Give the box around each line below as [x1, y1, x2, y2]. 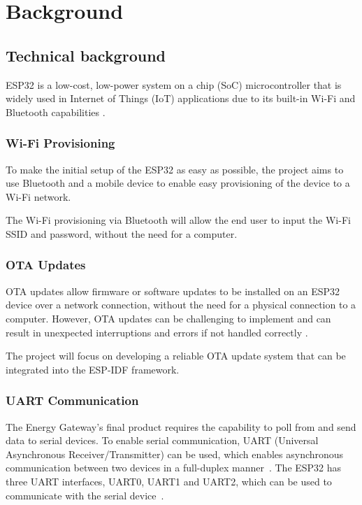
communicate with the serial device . [6, 488, 164, 502]
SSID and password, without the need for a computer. [6, 226, 238, 241]
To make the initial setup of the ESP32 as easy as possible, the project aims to [6, 162, 344, 176]
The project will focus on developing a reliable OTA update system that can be [6, 348, 346, 363]
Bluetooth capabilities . [6, 104, 106, 119]
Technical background [6, 44, 166, 66]
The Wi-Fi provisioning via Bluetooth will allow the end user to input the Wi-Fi [6, 213, 351, 227]
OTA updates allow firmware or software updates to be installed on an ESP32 [6, 283, 340, 298]
